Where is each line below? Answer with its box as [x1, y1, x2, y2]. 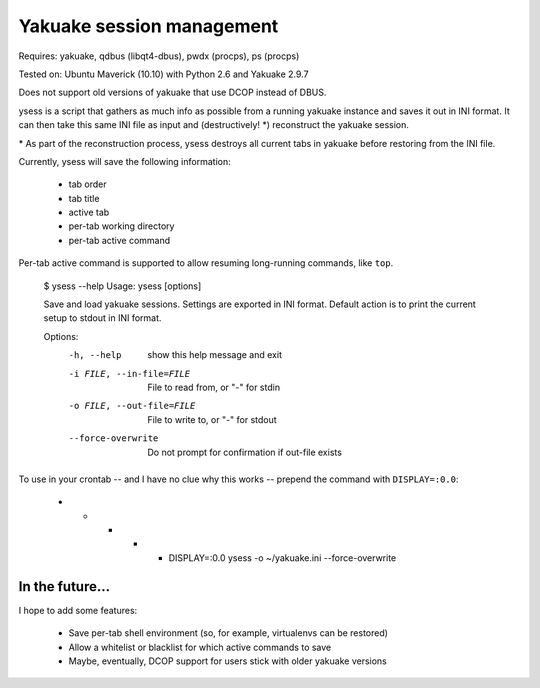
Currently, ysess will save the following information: [18, 155, 231, 167]
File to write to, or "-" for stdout [147, 413, 277, 425]
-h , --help [68, 350, 122, 361]
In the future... [18, 578, 111, 595]
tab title [68, 192, 100, 204]
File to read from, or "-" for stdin [147, 381, 280, 393]
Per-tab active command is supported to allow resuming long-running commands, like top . [18, 257, 394, 269]
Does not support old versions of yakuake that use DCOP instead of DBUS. [18, 86, 327, 99]
